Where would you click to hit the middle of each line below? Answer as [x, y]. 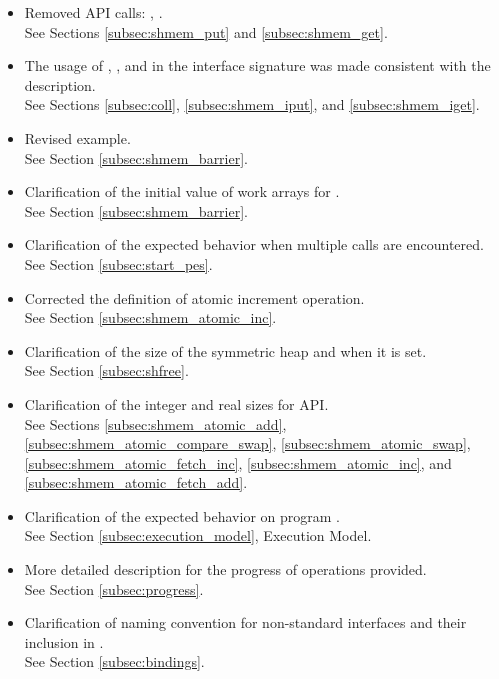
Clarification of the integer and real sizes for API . [176, 403]
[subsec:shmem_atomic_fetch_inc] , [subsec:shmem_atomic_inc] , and [238, 462]
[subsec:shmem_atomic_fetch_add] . [136, 482]
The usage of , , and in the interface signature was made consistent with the [257, 65]
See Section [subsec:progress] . [114, 588]
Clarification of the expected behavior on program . [182, 515]
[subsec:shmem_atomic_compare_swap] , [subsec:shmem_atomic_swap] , [247, 443]
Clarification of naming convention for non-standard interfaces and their [245, 622]
